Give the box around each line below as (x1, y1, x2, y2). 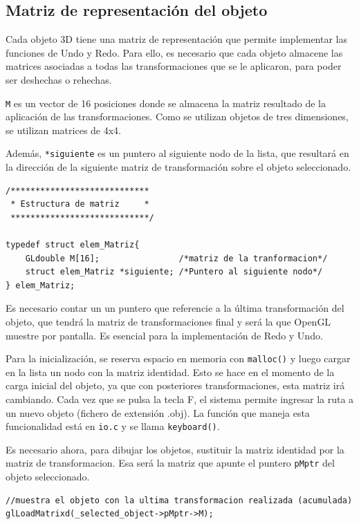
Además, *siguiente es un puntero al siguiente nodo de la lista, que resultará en (6, 146, 349, 160)
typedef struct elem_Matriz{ (6, 240, 140, 250)
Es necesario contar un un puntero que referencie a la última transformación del (6, 301, 344, 315)
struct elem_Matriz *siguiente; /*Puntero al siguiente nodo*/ (25, 267, 323, 277)
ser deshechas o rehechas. (6, 72, 112, 86)
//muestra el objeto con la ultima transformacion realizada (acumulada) (6, 495, 353, 505)
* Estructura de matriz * (10, 199, 149, 209)
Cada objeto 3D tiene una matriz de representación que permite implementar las (6, 32, 348, 46)
